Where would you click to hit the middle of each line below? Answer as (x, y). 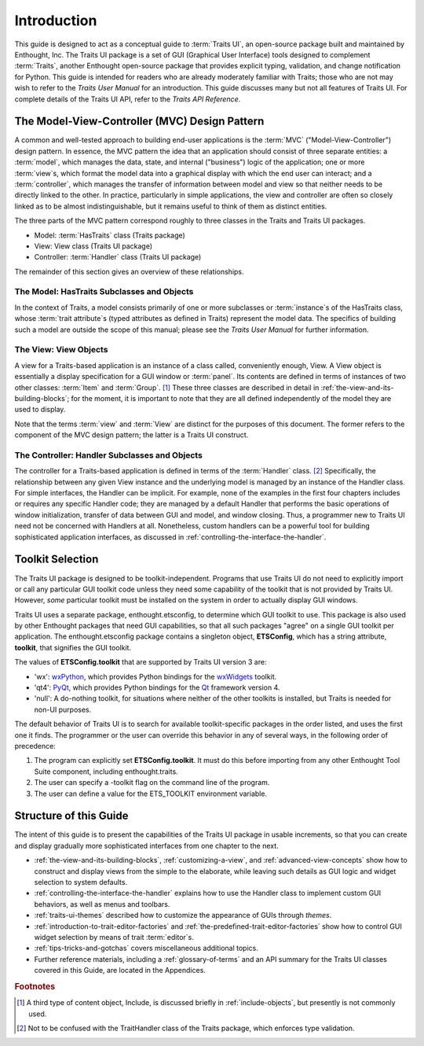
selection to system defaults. (81, 882)
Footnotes (35, 986)
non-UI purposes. (63, 709)
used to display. (40, 410)
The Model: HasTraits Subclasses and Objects (104, 292)
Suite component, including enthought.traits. (106, 772)
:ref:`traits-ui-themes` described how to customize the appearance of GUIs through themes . (183, 915)
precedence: (35, 746)
